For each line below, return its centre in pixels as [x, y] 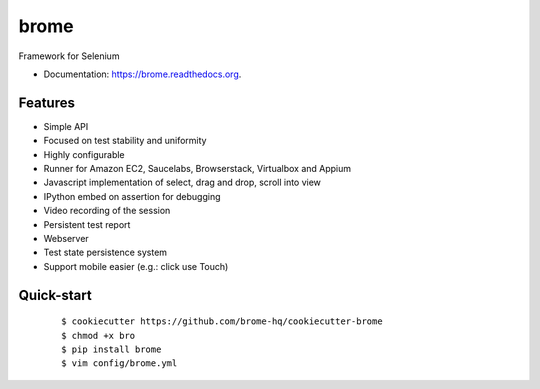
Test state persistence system [105, 252]
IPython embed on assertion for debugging [132, 196]
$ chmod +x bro [98, 335]
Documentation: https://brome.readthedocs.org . [142, 74]
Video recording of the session [107, 211]
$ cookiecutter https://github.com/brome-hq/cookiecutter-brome [222, 321]
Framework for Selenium [69, 56]
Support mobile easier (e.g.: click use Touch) [136, 266]
